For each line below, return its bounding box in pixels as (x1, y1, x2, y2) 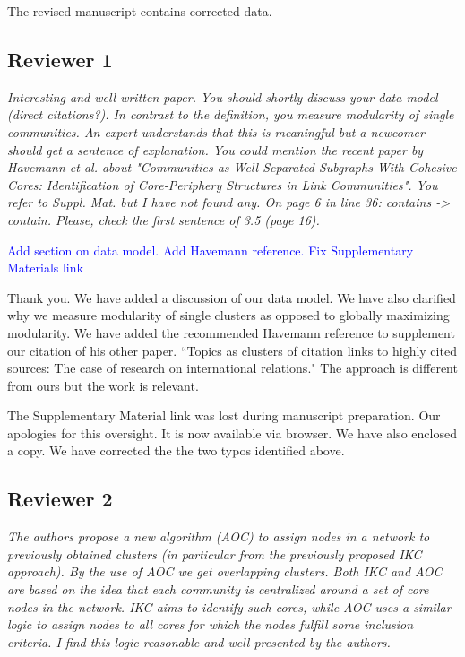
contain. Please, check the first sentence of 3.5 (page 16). (7, 210, 320, 229)
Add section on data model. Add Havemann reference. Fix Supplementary (7, 240, 414, 259)
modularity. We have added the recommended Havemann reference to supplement (7, 323, 455, 341)
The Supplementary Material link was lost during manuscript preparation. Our (7, 406, 441, 425)
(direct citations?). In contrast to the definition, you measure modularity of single (7, 105, 454, 124)
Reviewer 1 (7, 45, 113, 73)
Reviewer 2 (7, 485, 113, 513)
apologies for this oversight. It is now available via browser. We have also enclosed (7, 423, 457, 442)
